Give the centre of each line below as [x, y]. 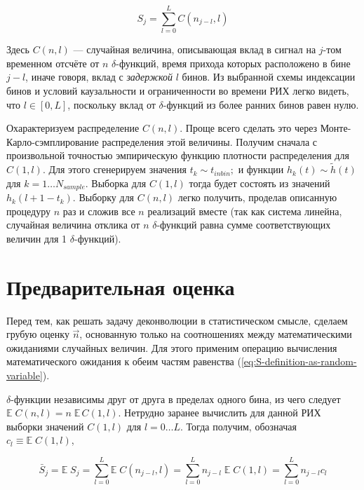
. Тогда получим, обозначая [238, 426]
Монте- [336, 128]
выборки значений [45, 426]
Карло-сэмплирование [53, 141]
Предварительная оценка [121, 286]
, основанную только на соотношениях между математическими [216, 334]
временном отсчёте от [53, 63]
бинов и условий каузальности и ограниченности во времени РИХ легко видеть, [178, 90]
